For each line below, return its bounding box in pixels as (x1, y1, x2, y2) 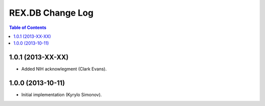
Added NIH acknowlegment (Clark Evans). (21, 66, 107, 72)
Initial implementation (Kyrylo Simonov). (21, 92, 102, 98)
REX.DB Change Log (9, 7, 94, 18)
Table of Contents (9, 25, 47, 30)
